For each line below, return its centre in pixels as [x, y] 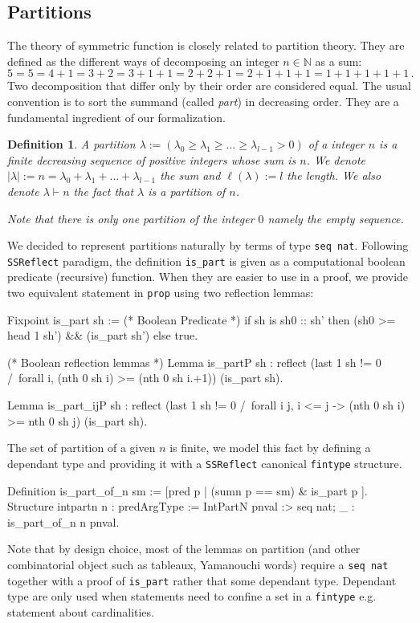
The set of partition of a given [82, 448]
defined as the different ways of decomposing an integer [143, 61]
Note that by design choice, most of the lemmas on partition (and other [184, 549]
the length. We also [334, 175]
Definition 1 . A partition [71, 144]
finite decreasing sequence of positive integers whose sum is [152, 159]
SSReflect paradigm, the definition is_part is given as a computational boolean [206, 261]
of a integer [336, 144]
